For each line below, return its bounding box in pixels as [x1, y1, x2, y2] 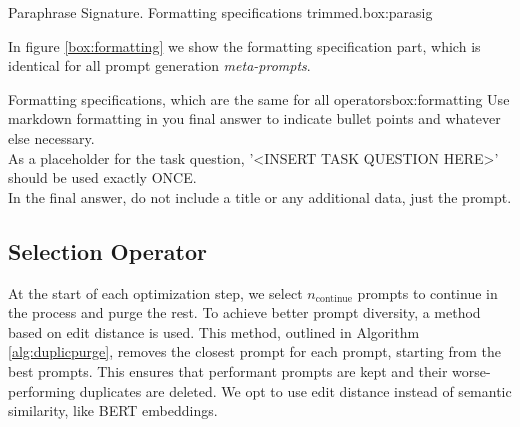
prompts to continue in [357, 282, 498, 303]
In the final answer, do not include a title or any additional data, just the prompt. [8, 186, 512, 207]
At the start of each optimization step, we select [8, 282, 303, 303]
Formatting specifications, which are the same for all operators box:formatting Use [8, 88, 510, 109]
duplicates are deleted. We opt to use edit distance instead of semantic [79, 380, 512, 401]
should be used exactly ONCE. [8, 167, 197, 188]
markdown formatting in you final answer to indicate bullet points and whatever [8, 108, 501, 129]
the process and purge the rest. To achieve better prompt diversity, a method [8, 302, 481, 323]
